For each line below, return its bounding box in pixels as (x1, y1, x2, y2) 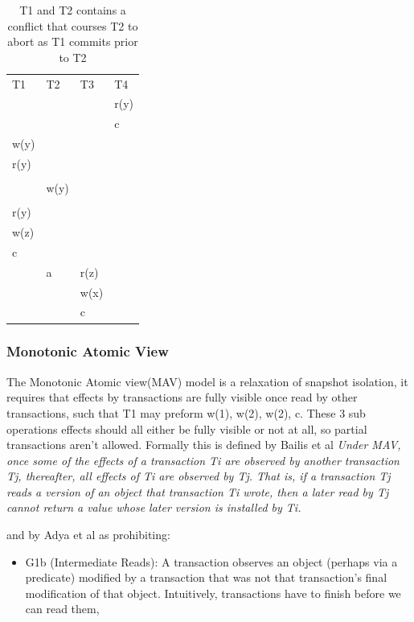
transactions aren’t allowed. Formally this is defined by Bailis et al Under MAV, (6, 436, 401, 453)
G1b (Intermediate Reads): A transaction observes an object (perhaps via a (25, 553, 398, 570)
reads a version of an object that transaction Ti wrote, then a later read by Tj (6, 483, 389, 500)
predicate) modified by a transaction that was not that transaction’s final (25, 569, 387, 586)
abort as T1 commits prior (7, 33, 138, 50)
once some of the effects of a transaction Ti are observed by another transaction (6, 451, 400, 468)
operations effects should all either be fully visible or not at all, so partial (6, 420, 367, 437)
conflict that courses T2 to (7, 17, 138, 34)
